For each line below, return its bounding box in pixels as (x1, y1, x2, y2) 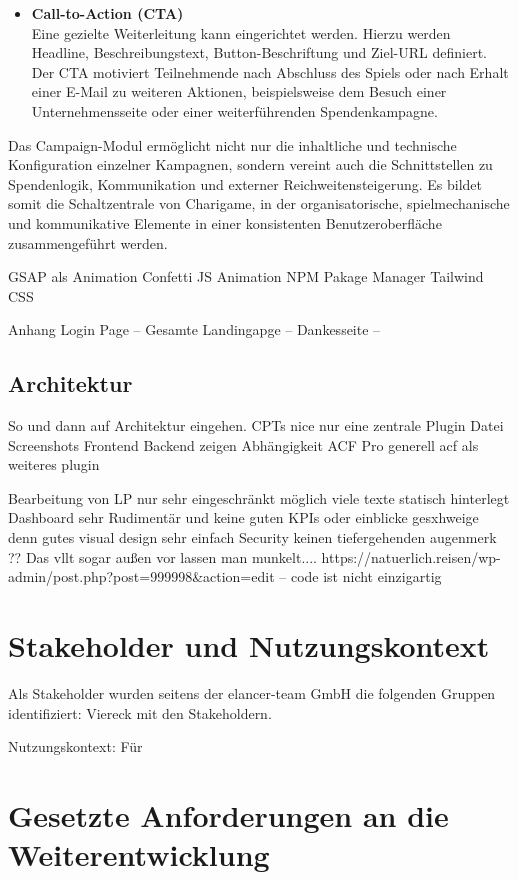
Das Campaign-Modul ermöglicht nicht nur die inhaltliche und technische (8, 134, 457, 155)
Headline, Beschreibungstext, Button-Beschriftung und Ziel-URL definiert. (31, 42, 487, 63)
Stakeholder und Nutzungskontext (8, 625, 490, 666)
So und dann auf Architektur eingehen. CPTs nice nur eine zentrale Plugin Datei (8, 415, 504, 436)
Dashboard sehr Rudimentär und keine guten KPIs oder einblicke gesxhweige (8, 507, 479, 528)
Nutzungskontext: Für (8, 736, 143, 757)
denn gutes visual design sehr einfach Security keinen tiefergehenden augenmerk (8, 527, 497, 548)
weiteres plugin (8, 454, 100, 475)
